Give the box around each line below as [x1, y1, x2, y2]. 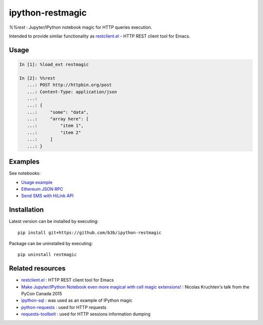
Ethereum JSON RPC [21, 186, 63, 192]
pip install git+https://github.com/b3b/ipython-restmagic [18, 230, 162, 235]
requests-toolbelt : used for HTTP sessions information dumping [21, 311, 151, 317]
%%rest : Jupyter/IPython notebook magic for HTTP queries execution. [9, 24, 152, 30]
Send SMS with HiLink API [21, 193, 74, 199]
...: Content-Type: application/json [27, 89, 117, 94]
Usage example [21, 179, 53, 185]
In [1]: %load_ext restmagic [19, 61, 89, 67]
